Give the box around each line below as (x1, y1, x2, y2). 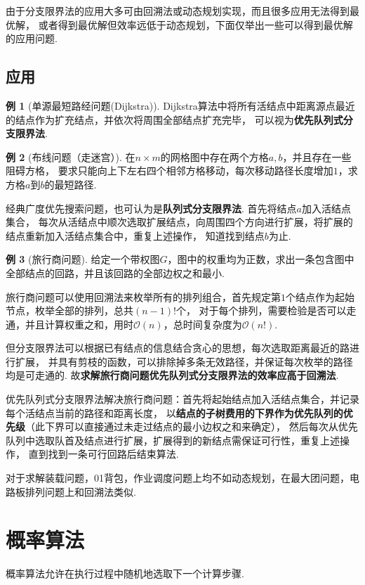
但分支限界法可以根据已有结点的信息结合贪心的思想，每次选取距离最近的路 (6, 340, 350, 355)
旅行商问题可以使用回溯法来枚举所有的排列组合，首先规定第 (6, 289, 281, 304)
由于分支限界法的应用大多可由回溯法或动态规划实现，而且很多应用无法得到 (6, 4, 350, 18)
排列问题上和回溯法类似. (25, 484, 136, 499)
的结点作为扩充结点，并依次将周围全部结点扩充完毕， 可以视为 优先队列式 (6, 112, 343, 127)
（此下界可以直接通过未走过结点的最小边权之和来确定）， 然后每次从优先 (25, 419, 358, 434)
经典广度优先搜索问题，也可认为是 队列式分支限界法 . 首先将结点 (6, 200, 297, 215)
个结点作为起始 (286, 289, 354, 304)
